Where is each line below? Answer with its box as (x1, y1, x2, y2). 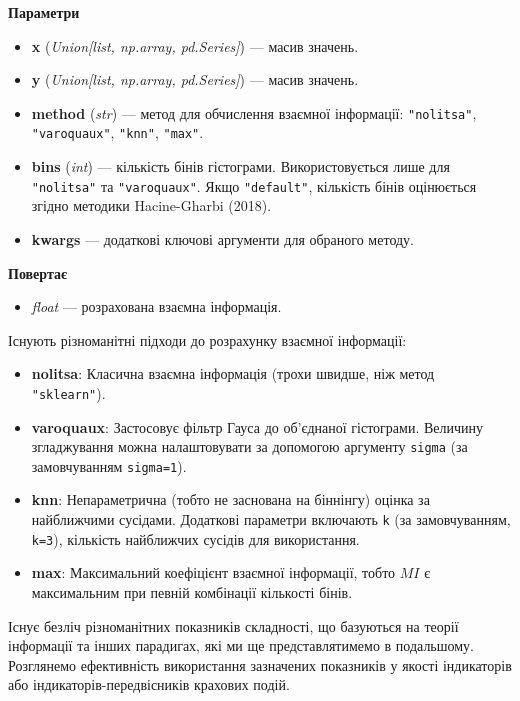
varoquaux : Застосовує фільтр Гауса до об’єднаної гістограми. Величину (31, 416, 484, 437)
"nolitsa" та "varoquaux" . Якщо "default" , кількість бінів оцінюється (31, 175, 477, 196)
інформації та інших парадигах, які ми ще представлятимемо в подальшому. (8, 635, 475, 656)
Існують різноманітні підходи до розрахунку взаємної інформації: (8, 329, 407, 350)
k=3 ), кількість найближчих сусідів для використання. (31, 528, 360, 549)
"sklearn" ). (31, 382, 106, 403)
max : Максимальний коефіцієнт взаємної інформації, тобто (31, 562, 396, 583)
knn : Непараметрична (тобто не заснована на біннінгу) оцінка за (31, 489, 430, 510)
